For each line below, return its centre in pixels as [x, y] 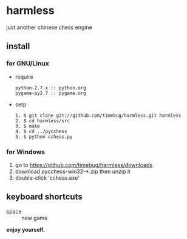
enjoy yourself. [26, 229]
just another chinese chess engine [49, 27]
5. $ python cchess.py [44, 137]
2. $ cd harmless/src [42, 121]
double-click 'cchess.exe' [47, 178]
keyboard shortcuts [45, 197]
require [24, 77]
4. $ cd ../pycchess [41, 131]
